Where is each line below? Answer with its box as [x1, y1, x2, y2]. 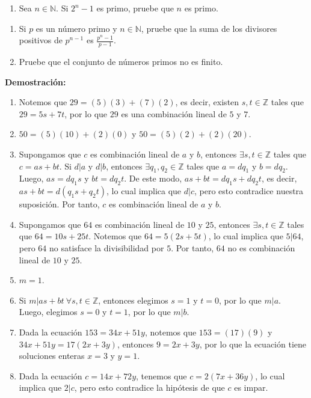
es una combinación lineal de [121, 107, 227, 120]
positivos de [19, 34, 63, 46]
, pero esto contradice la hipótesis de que [74, 381, 225, 394]
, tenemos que [136, 369, 187, 382]
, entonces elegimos [98, 293, 168, 306]
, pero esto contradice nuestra [194, 185, 304, 197]
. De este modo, [124, 172, 182, 185]
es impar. [234, 381, 268, 394]
